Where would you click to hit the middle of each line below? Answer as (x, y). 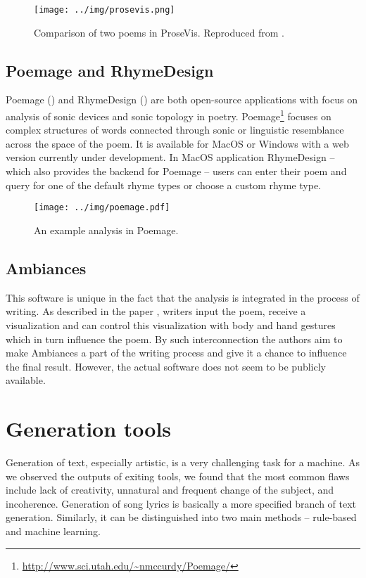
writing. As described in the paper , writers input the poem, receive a (156, 311)
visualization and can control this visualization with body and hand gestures (171, 325)
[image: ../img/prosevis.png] (105, 10)
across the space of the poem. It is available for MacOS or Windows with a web (177, 143)
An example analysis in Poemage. (106, 230)
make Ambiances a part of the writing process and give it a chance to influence (176, 353)
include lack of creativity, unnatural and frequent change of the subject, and (170, 490)
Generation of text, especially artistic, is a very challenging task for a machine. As (183, 462)
